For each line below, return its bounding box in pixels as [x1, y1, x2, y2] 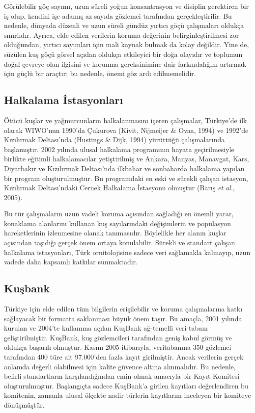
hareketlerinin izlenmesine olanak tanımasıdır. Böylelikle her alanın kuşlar [4, 228, 227, 238]
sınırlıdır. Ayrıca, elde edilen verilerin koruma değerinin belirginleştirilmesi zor [4, 29, 239, 40]
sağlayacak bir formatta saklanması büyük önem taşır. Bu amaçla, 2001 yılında [4, 313, 242, 323]
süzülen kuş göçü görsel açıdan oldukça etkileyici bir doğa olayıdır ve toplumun [4, 49, 243, 59]
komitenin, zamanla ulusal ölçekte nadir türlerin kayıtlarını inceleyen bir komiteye [4, 390, 251, 400]
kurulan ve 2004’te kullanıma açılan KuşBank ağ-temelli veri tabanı [4, 323, 208, 333]
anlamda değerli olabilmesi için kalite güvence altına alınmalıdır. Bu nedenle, [4, 361, 236, 371]
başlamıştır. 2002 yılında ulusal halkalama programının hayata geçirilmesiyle [4, 144, 234, 154]
